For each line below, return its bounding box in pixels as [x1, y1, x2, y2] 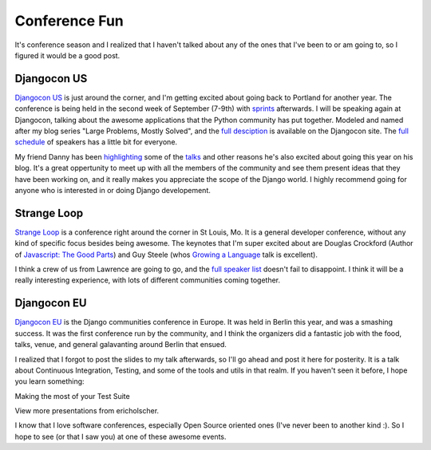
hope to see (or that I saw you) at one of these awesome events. [14, 432, 227, 441]
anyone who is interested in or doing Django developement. [14, 185, 211, 195]
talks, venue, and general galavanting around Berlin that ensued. [14, 340, 227, 349]
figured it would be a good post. [14, 50, 121, 60]
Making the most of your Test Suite [14, 391, 131, 401]
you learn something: [14, 377, 85, 386]
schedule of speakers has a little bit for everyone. [14, 137, 178, 147]
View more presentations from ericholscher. [14, 406, 160, 416]
